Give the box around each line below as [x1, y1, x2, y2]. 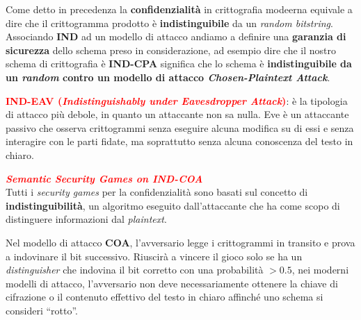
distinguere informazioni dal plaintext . [6, 212, 167, 226]
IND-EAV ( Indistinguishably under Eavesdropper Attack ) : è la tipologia [6, 93, 348, 108]
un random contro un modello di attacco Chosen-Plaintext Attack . [6, 69, 330, 84]
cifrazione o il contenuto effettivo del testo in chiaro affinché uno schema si [6, 289, 323, 304]
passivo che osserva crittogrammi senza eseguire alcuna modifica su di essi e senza [6, 120, 354, 135]
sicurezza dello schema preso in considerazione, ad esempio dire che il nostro [6, 42, 337, 57]
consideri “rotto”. [6, 303, 78, 317]
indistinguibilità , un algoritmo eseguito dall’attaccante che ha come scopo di [6, 198, 340, 212]
